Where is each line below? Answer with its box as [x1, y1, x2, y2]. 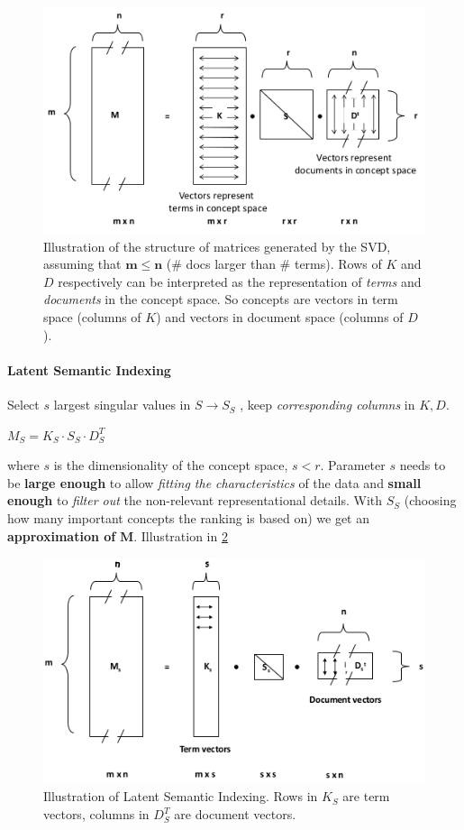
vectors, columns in [43, 805, 150, 824]
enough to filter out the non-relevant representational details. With [7, 491, 383, 510]
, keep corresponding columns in [240, 395, 415, 414]
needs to [399, 456, 446, 475]
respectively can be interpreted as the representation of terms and [58, 272, 422, 290]
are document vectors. [174, 805, 296, 824]
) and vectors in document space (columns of [156, 308, 404, 327]
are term [342, 787, 390, 806]
